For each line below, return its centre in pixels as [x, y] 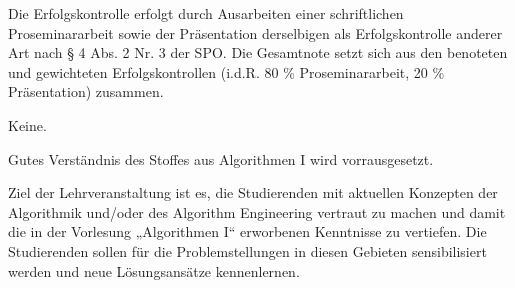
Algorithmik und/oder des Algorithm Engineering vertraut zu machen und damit [257, 211]
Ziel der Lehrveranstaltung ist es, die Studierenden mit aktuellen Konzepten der [253, 192]
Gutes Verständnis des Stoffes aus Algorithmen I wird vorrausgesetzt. [221, 158]
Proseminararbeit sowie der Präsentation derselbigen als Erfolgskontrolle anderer [255, 32]
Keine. [27, 124]
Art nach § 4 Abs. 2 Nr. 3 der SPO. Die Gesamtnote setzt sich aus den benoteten [258, 52]
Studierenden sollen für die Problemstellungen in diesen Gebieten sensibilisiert [247, 250]
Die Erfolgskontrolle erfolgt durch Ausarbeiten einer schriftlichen [206, 13]
